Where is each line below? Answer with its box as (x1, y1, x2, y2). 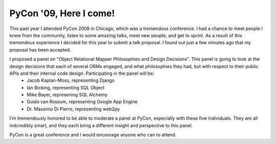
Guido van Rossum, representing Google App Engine (27, 99, 138, 105)
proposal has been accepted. (9, 46, 71, 53)
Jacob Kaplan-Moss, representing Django (27, 77, 115, 83)
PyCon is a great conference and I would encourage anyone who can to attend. (9, 132, 176, 138)
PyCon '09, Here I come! (9, 8, 115, 19)
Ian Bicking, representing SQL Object (27, 84, 105, 91)
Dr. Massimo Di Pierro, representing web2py (27, 106, 120, 112)
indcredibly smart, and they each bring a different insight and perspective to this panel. (9, 122, 193, 128)
